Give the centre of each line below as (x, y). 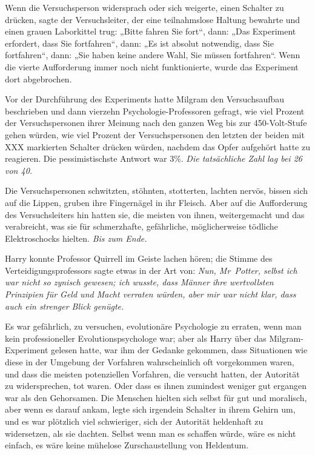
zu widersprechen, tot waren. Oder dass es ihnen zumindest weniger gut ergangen (156, 386)
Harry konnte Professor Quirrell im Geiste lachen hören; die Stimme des (139, 258)
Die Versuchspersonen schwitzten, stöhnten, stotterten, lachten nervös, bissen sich (157, 191)
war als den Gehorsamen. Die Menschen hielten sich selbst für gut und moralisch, (156, 397)
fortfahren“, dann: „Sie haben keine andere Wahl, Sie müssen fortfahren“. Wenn (153, 55)
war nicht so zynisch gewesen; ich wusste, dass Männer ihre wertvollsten (139, 282)
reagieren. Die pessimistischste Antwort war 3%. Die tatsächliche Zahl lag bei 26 (154, 158)
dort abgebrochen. (38, 78)
